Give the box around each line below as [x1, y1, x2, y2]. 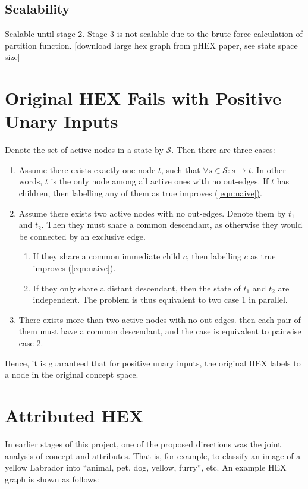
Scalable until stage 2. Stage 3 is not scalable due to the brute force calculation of [5, 27, 303, 40]
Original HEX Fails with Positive [5, 86, 282, 110]
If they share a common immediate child [33, 250, 181, 262]
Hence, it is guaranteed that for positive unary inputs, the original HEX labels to [5, 356, 301, 369]
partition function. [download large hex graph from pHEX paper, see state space [5, 39, 298, 51]
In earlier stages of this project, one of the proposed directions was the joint [5, 437, 281, 450]
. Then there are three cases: [171, 143, 275, 156]
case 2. [18, 337, 43, 349]
